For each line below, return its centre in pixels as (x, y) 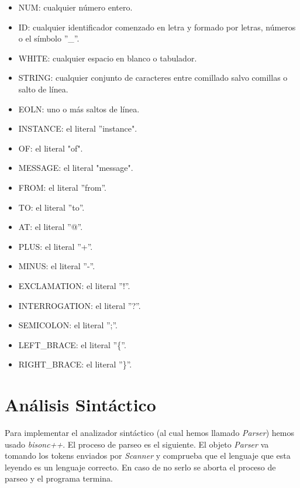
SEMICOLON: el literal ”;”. (68, 325)
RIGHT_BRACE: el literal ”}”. (75, 364)
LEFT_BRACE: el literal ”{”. (72, 344)
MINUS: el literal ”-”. (57, 266)
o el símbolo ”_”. (49, 38)
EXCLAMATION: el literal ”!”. (74, 285)
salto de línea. (43, 89)
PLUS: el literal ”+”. (56, 246)
